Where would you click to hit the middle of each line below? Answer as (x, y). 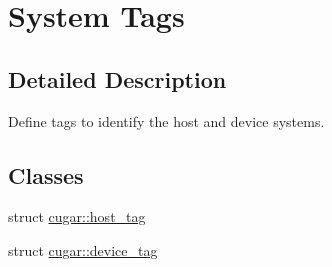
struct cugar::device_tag (83, 249)
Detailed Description (117, 78)
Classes (46, 174)
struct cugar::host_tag (77, 216)
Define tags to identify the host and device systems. (166, 120)
